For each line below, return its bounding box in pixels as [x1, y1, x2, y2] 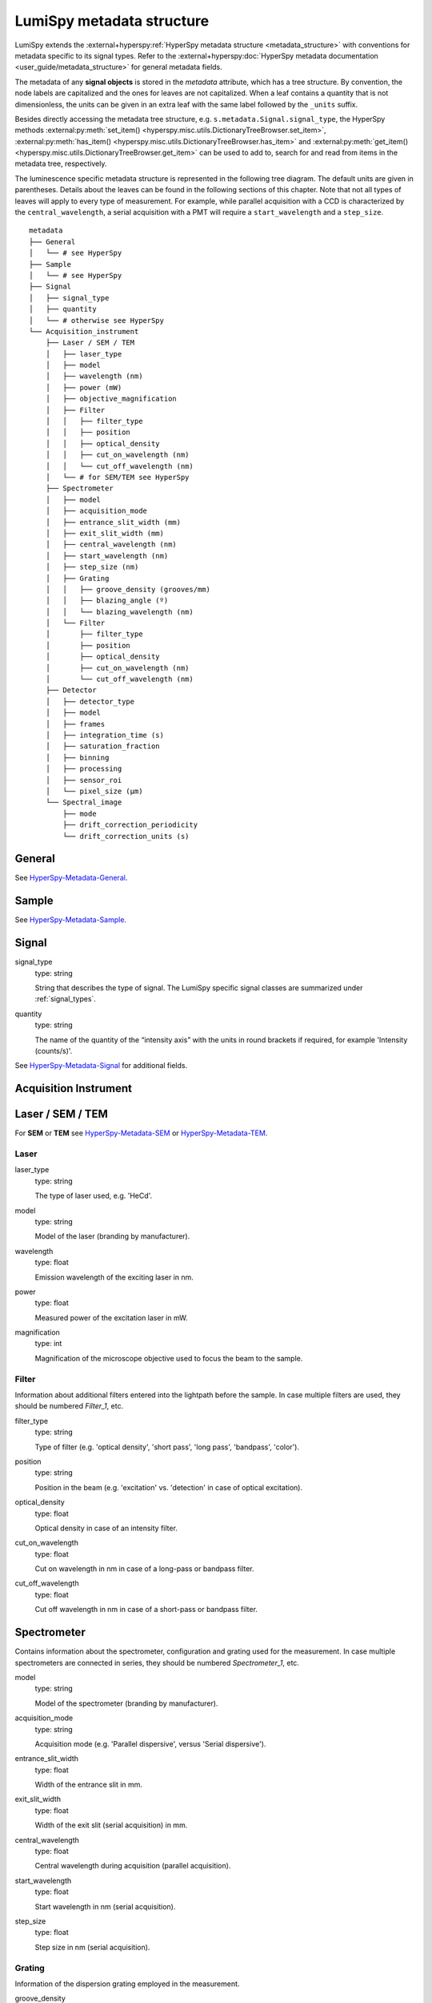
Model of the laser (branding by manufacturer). [34, 1231, 190, 1241]
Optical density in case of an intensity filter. [34, 1523, 178, 1533]
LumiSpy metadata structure [14, 12, 210, 30]
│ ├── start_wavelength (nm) [45, 551, 169, 560]
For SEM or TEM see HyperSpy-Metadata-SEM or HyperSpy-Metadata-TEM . [14, 1128, 268, 1138]
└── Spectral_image [45, 798, 122, 807]
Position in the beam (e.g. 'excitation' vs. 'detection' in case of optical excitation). [34, 1482, 303, 1492]
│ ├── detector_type [45, 697, 135, 706]
